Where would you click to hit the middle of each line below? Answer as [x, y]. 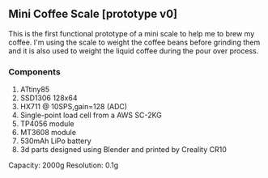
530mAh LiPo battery [55, 141]
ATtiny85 [35, 90]
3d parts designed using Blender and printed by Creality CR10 [123, 150]
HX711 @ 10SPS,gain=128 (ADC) [74, 107]
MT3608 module [48, 133]
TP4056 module [47, 124]
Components [34, 71]
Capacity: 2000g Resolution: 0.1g [64, 165]
